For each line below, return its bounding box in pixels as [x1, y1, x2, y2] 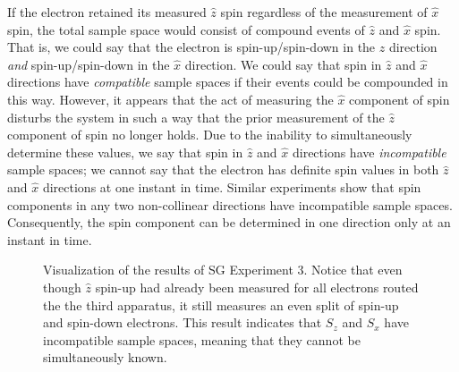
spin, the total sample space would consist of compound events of [7, 20, 365, 38]
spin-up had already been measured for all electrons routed [95, 277, 419, 296]
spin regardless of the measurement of [220, 3, 428, 21]
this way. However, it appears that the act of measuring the [7, 89, 334, 108]
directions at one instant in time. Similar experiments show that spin [42, 177, 421, 196]
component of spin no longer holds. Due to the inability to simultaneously [7, 125, 412, 144]
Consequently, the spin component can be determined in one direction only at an [7, 213, 451, 232]
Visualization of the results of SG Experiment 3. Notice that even [43, 260, 403, 279]
